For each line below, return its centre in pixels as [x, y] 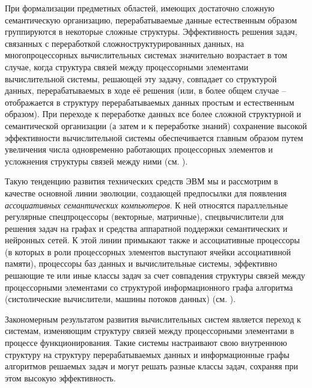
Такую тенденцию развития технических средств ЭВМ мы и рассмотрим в [142, 181]
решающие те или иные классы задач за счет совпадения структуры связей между [155, 275]
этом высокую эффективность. [60, 377]
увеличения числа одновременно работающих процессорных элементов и [139, 149]
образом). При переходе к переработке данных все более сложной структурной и [153, 114]
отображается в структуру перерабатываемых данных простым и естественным [150, 102]
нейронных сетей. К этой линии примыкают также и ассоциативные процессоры [152, 240]
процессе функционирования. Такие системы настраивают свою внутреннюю [146, 343]
